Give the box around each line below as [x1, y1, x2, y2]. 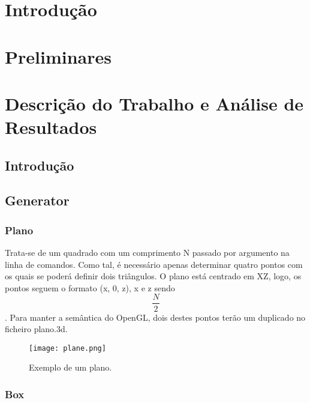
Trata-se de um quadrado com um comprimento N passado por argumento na [5, 246, 290, 259]
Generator [5, 191, 70, 210]
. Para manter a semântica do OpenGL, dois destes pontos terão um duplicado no [5, 311, 306, 323]
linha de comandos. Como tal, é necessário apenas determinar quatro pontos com [5, 258, 303, 270]
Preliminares [5, 44, 112, 68]
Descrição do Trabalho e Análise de [5, 91, 304, 115]
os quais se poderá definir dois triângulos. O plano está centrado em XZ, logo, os [5, 270, 302, 282]
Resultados [5, 115, 97, 139]
